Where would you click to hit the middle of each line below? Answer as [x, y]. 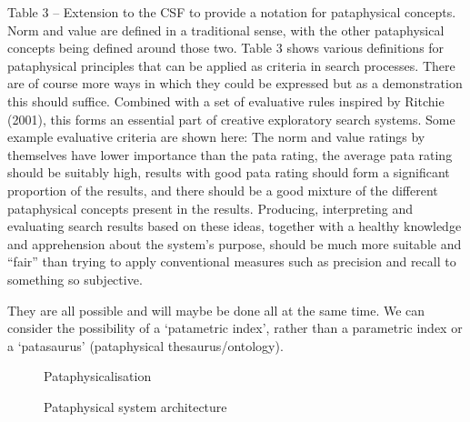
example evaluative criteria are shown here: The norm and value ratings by [216, 137]
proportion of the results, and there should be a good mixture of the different [223, 190]
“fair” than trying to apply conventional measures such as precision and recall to [232, 261]
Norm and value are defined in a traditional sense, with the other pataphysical [226, 30]
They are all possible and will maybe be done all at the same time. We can [216, 310]
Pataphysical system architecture [135, 406]
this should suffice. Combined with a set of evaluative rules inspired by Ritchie [226, 100]
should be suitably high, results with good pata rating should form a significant [229, 172]
